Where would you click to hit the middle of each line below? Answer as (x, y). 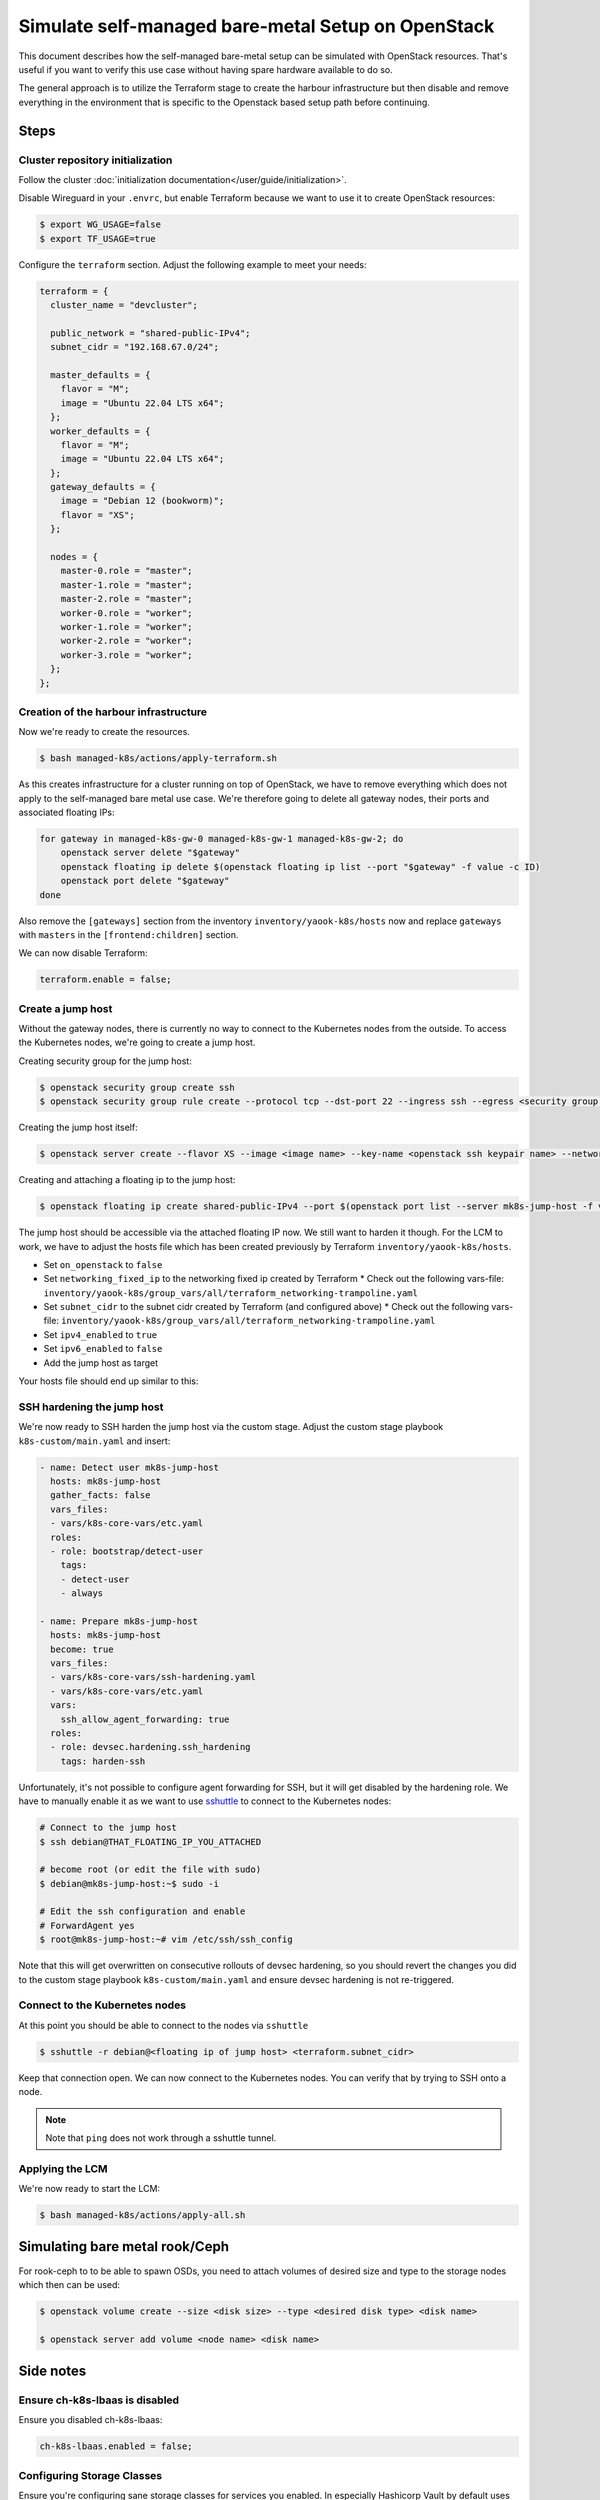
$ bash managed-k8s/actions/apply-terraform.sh (158, 758)
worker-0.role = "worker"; (127, 613)
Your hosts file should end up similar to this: (108, 1381)
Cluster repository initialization (95, 160)
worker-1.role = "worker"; (127, 626)
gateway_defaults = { (103, 487)
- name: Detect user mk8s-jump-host (129, 1467)
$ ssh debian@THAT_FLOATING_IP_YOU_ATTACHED (150, 1841)
